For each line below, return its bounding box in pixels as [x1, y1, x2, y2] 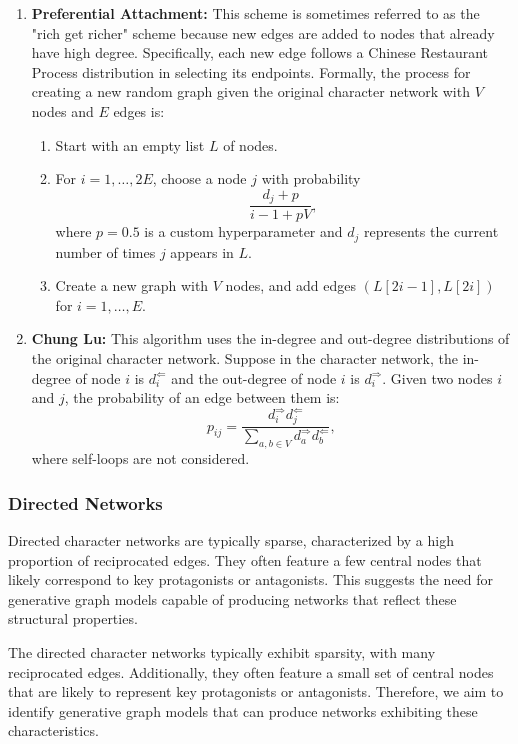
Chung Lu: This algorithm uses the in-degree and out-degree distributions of [31, 328, 510, 349]
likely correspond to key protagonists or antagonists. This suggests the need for [8, 569, 494, 590]
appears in [170, 241, 234, 262]
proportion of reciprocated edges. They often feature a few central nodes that [8, 549, 482, 570]
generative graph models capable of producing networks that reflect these [8, 588, 457, 609]
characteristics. [8, 720, 99, 741]
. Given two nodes [382, 367, 493, 388]
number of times [55, 241, 156, 262]
